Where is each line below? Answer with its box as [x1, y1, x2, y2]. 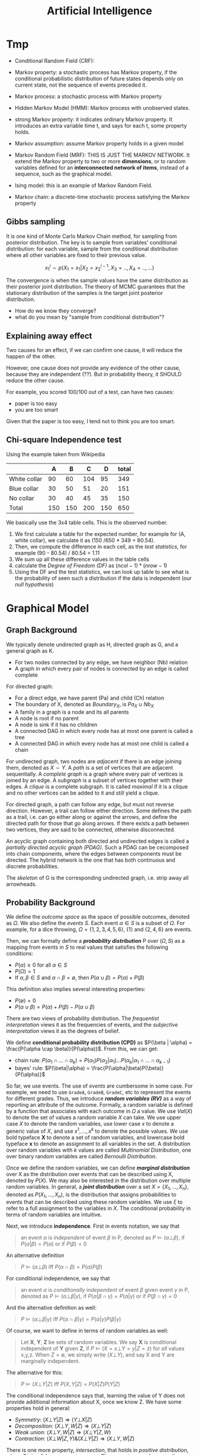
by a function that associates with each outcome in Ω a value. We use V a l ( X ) [6, 1108, 192, 1115]
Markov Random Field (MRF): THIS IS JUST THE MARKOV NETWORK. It [14, 151, 190, 158]
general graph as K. [6, 647, 54, 654]
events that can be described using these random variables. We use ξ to [6, 1199, 183, 1206]
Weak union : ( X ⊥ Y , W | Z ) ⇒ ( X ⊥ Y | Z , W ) [14, 1429, 111, 1436]
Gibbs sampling [6, 217, 65, 227]
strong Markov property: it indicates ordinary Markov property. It [14, 116, 173, 123]
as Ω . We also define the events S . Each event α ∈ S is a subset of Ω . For [6, 920, 185, 927]
